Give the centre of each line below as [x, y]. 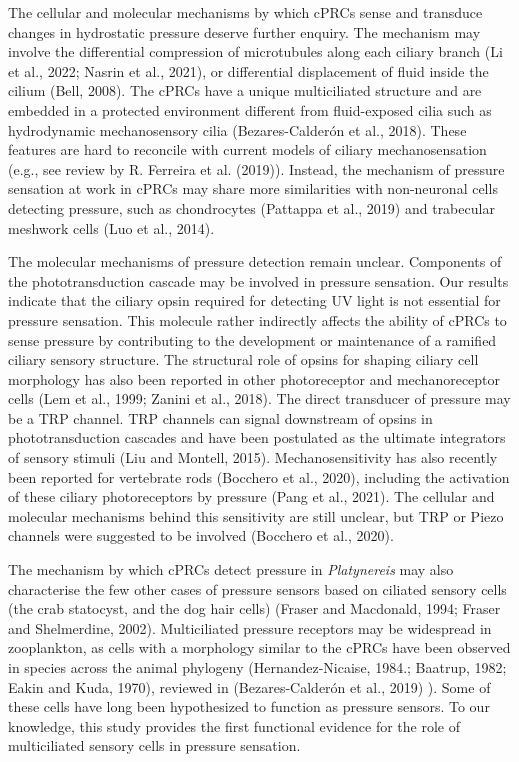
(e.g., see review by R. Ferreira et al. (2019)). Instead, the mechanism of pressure [256, 168]
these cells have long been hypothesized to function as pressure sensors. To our [249, 706]
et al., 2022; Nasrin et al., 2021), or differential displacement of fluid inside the [248, 70]
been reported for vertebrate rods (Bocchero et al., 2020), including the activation [259, 476]
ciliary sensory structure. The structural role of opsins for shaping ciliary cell [243, 359]
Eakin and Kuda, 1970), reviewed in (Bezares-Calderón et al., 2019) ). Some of [249, 686]
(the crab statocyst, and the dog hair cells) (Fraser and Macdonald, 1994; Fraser [254, 608]
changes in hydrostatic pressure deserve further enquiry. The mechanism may [244, 31]
